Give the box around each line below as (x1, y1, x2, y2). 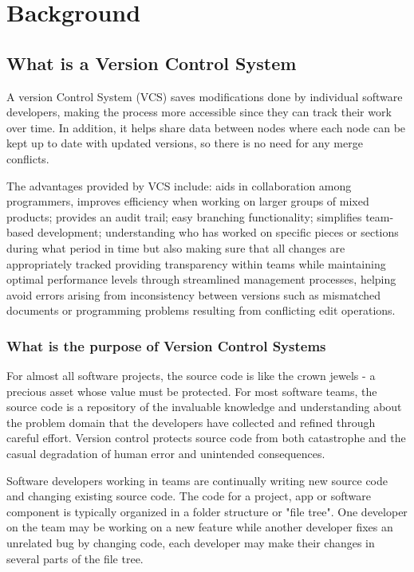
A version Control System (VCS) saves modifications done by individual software (6, 88, 403, 104)
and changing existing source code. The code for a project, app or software (6, 488, 371, 504)
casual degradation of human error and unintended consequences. (6, 445, 325, 462)
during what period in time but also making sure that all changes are (6, 239, 345, 256)
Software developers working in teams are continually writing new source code (6, 472, 388, 488)
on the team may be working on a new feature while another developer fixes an (6, 519, 393, 535)
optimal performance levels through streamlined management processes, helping (6, 271, 396, 288)
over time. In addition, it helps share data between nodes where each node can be (6, 119, 406, 135)
